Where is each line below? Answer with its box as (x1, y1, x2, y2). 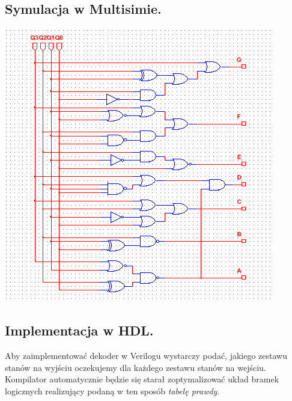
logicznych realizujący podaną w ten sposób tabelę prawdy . (5, 384, 220, 397)
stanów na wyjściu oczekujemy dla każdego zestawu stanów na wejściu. (5, 361, 266, 373)
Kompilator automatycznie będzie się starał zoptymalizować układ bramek (5, 373, 279, 385)
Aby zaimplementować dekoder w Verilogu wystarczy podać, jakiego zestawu (5, 349, 288, 361)
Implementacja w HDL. (5, 321, 154, 340)
